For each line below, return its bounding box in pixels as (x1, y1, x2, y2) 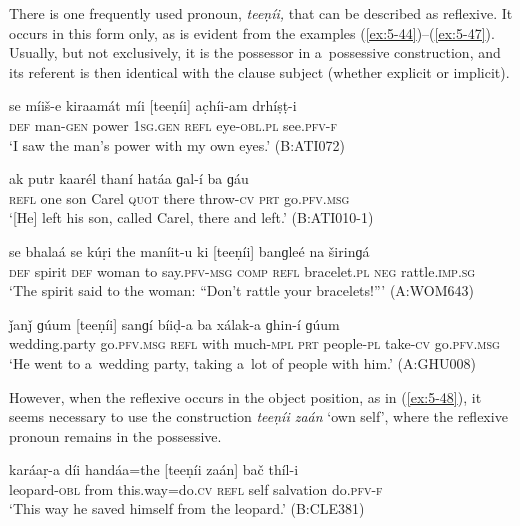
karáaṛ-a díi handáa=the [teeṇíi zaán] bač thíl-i (9, 459, 299, 480)
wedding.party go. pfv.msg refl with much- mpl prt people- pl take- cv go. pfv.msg (9, 333, 500, 354)
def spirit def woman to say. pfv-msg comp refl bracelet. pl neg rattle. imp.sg (9, 260, 476, 281)
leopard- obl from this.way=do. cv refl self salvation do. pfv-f (9, 478, 383, 499)
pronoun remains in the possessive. (9, 425, 222, 446)
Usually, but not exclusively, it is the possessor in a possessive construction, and (9, 42, 501, 63)
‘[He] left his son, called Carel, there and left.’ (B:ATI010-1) (9, 207, 374, 228)
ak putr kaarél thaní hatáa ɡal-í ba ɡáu (9, 168, 249, 189)
